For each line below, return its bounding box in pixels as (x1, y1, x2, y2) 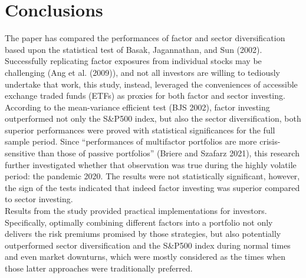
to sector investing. (5, 193, 73, 205)
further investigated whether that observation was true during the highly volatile (5, 158, 297, 170)
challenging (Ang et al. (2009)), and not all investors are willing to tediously (5, 66, 280, 78)
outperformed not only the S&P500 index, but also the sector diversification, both (5, 112, 301, 125)
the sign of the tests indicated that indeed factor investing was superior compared (5, 181, 300, 193)
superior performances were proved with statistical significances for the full (5, 123, 275, 136)
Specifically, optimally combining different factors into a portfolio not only (5, 216, 273, 228)
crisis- (259, 135, 281, 148)
